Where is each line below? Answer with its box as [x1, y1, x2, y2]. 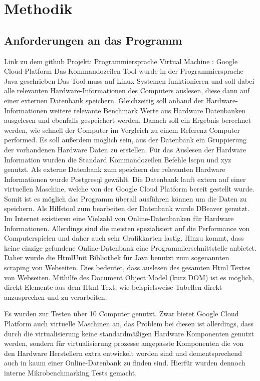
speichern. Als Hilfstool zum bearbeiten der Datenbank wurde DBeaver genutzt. [4, 203, 249, 214]
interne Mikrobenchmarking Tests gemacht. [4, 367, 137, 377]
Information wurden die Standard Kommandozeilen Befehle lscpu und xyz [4, 154, 231, 164]
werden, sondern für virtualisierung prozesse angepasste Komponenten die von [4, 338, 244, 348]
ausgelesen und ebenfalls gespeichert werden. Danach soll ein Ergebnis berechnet [4, 115, 251, 125]
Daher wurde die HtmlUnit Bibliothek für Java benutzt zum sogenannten [4, 252, 229, 263]
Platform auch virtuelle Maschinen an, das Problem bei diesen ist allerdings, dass [4, 318, 254, 329]
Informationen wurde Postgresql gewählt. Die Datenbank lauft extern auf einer [4, 173, 246, 184]
